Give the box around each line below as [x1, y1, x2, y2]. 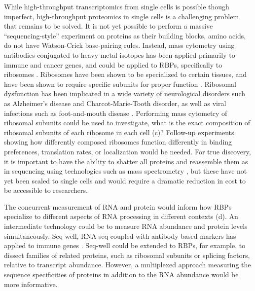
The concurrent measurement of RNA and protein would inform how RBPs [4, 201, 232, 212]
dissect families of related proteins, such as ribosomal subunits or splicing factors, [4, 250, 250, 260]
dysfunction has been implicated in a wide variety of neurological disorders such [4, 88, 246, 99]
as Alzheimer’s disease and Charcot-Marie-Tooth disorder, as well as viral [4, 98, 226, 108]
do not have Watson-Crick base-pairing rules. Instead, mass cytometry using [4, 40, 235, 50]
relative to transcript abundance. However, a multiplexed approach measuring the [4, 259, 251, 270]
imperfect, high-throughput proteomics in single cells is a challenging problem [4, 11, 239, 21]
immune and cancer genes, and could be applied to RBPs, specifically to [4, 59, 222, 70]
